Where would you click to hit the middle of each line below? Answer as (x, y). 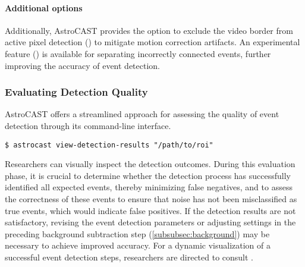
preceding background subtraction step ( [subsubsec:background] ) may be (137, 233)
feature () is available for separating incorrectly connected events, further (138, 53)
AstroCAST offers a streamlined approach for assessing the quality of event (142, 114)
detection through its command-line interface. (88, 125)
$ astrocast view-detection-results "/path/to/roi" (109, 145)
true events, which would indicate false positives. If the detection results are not (150, 210)
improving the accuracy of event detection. (83, 65)
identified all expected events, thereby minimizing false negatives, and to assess (149, 187)
